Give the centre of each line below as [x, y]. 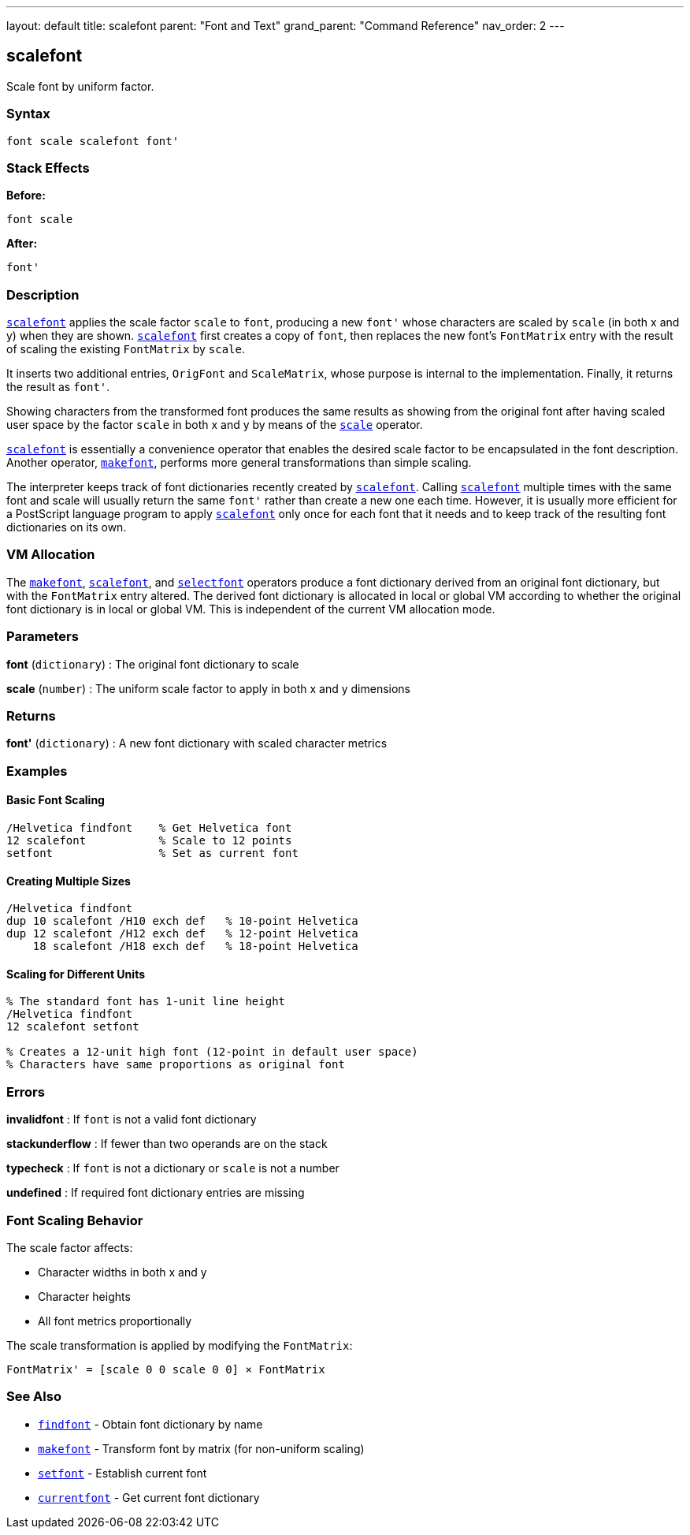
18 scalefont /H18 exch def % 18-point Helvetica [195, 946]
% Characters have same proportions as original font [176, 1065]
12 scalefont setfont [73, 1027]
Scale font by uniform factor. [80, 86]
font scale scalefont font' [93, 141]
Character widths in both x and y [122, 1272]
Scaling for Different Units [76, 974]
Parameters [43, 637]
